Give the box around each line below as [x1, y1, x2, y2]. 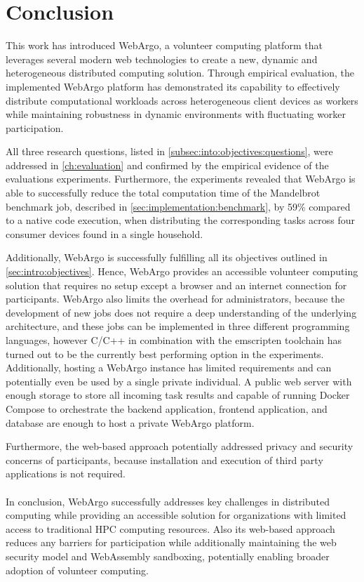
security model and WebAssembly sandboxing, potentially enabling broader [6, 548, 330, 563]
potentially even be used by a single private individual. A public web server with [6, 373, 352, 388]
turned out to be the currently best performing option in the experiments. [6, 346, 324, 361]
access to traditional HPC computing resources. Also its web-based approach [6, 521, 335, 536]
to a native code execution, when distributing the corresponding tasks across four [6, 213, 356, 227]
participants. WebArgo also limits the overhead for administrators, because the [6, 291, 345, 306]
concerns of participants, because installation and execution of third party [6, 452, 323, 467]
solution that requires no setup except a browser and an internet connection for [6, 277, 347, 292]
